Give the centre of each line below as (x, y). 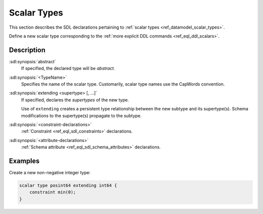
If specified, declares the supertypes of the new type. (75, 100)
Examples (24, 161)
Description (27, 50)
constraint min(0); (53, 192)
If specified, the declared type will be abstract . (68, 69)
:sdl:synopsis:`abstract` (32, 61)
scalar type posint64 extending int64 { (68, 186)
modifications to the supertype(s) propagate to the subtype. (81, 116)
